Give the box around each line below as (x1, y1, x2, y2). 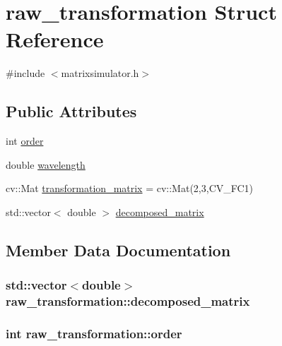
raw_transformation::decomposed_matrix (6, 292, 250, 310)
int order (6, 133, 44, 148)
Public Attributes (6, 100, 137, 122)
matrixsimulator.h (61, 66, 139, 80)
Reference (6, 25, 104, 54)
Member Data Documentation (6, 239, 231, 261)
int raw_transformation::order (6, 324, 182, 342)
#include (6, 66, 45, 80)
